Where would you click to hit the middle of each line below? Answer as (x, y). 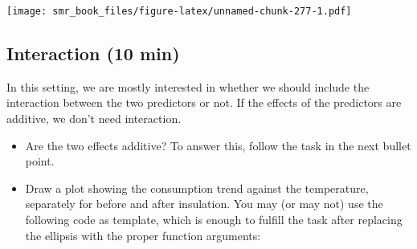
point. (40, 161)
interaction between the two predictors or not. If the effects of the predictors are (204, 102)
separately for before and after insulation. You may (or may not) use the (204, 204)
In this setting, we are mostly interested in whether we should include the (188, 86)
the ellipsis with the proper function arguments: (143, 235)
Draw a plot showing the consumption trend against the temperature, (197, 188)
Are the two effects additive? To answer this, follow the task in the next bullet (218, 145)
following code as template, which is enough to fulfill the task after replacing (214, 220)
